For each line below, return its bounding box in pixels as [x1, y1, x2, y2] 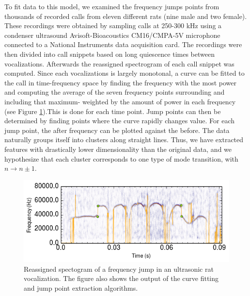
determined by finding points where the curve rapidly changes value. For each [4, 115, 235, 126]
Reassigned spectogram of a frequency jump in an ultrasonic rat [24, 263, 214, 274]
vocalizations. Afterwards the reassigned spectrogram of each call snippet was [4, 58, 234, 68]
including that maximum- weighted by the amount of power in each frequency [4, 96, 236, 106]
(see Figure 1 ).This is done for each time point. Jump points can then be [4, 106, 221, 116]
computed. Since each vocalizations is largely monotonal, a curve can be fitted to [4, 68, 245, 78]
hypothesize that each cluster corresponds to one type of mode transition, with [4, 153, 238, 164]
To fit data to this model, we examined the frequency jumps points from [4, 1, 219, 11]
